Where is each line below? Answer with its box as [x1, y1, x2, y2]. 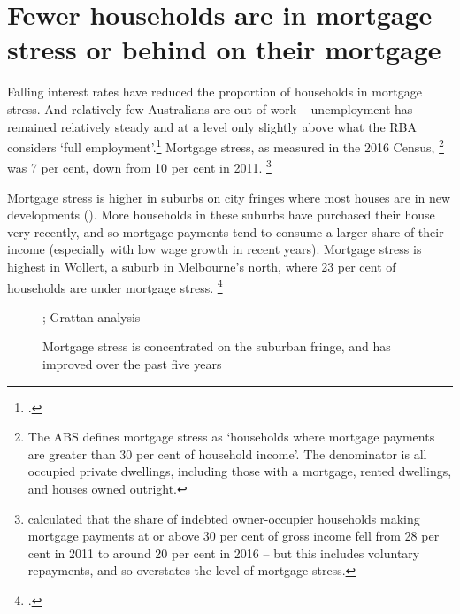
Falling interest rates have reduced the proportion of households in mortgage [7, 82, 422, 101]
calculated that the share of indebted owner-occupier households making [27, 509, 420, 527]
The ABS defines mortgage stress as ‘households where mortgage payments [27, 427, 435, 446]
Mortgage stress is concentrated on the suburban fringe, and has [42, 337, 391, 356]
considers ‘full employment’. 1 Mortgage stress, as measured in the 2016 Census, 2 [7, 135, 444, 156]
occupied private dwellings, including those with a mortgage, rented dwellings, [27, 462, 452, 480]
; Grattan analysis [42, 307, 141, 326]
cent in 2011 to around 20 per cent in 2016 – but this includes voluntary [27, 543, 420, 562]
